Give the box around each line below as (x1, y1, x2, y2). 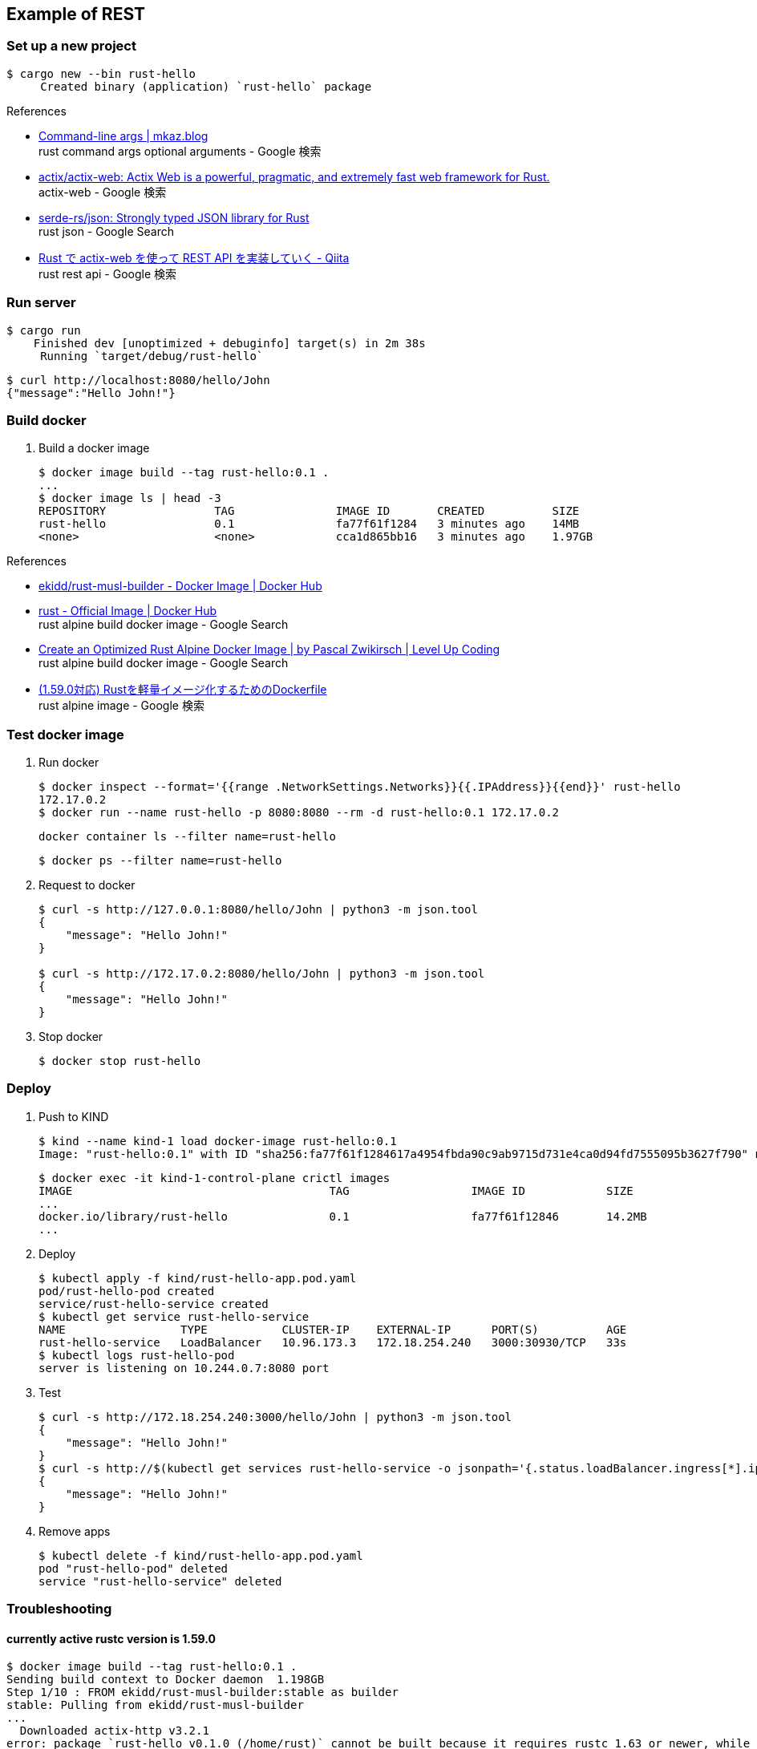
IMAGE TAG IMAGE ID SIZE (38, 1184, 634, 1197)
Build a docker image (38, 441, 150, 455)
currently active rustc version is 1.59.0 (6, 1631, 217, 1646)
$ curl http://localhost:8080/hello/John (6, 373, 270, 387)
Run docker (38, 755, 99, 770)
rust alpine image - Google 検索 (38, 698, 204, 713)
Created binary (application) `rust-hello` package (40, 79, 372, 93)
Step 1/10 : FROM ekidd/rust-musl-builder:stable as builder (6, 1686, 399, 1699)
